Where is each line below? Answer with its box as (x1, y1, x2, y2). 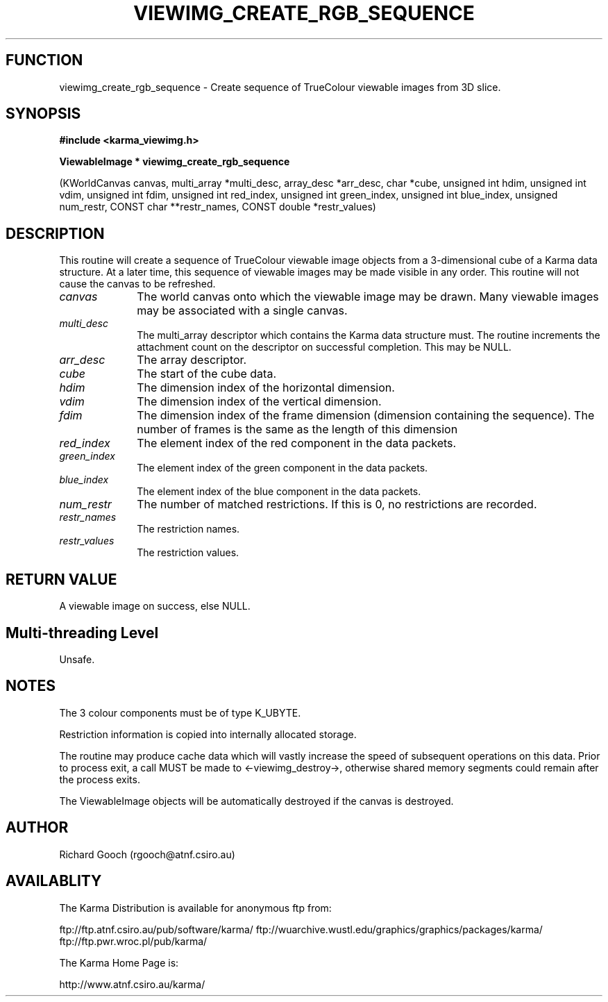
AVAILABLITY (6, 872, 102, 890)
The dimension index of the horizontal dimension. (137, 381, 395, 395)
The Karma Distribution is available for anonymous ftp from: (59, 901, 332, 914)
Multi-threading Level (6, 624, 159, 642)
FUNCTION (6, 51, 83, 69)
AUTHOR (6, 819, 69, 837)
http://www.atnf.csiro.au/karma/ (59, 978, 205, 990)
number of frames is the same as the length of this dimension (137, 422, 458, 437)
